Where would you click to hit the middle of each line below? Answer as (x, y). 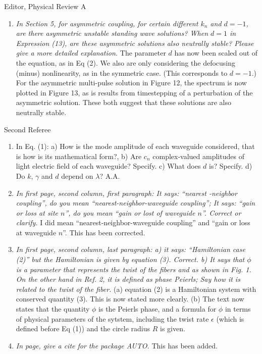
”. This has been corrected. (104, 232)
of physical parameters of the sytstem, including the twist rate (112, 318)
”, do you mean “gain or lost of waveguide (130, 212)
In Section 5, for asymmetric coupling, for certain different (107, 23)
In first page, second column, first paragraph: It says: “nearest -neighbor (126, 193)
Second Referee (28, 129)
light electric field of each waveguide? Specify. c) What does (108, 166)
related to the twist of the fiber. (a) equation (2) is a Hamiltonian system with (136, 289)
